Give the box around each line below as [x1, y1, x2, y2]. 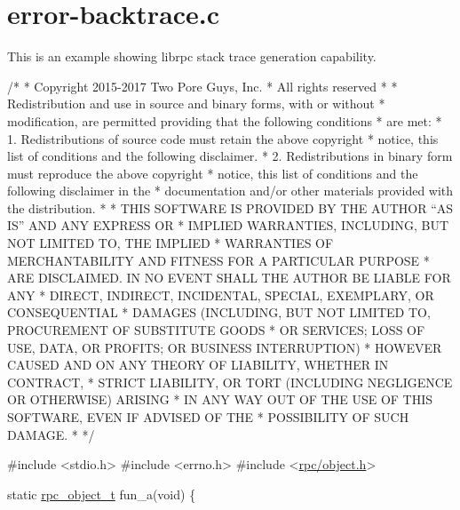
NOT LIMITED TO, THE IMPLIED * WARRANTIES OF [7, 234, 334, 252]
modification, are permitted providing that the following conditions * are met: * [7, 111, 442, 130]
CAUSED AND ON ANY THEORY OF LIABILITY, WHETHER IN [7, 355, 389, 374]
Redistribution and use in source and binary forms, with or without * [7, 94, 385, 113]
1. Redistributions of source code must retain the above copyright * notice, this [7, 129, 439, 147]
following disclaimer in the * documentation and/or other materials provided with [7, 181, 454, 200]
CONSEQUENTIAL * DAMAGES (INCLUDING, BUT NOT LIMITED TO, [7, 303, 431, 322]
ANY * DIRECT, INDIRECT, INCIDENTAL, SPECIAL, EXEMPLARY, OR [7, 285, 434, 304]
